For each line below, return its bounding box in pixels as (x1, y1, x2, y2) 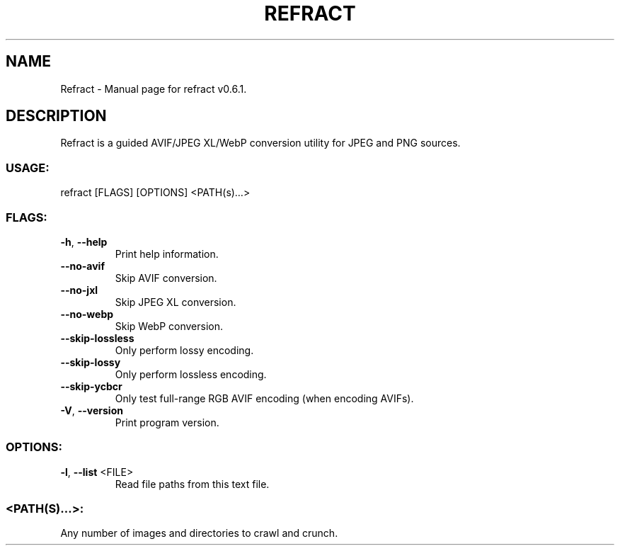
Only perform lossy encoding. (115, 343, 254, 356)
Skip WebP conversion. (115, 319, 224, 332)
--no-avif (60, 259, 105, 272)
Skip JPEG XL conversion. (115, 295, 236, 308)
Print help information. (115, 247, 219, 260)
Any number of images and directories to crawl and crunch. (60, 527, 338, 540)
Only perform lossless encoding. (115, 368, 267, 380)
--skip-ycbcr (60, 380, 122, 392)
